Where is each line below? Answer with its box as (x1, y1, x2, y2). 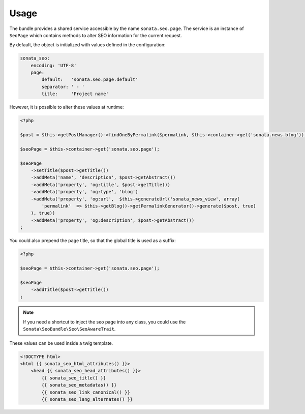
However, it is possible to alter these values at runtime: (9, 104, 124, 110)
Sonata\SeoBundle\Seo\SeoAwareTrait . (23, 326, 116, 332)
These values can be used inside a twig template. (9, 340, 113, 346)
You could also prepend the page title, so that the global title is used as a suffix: (9, 238, 176, 244)
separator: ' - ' (41, 84, 85, 90)
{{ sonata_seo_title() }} (41, 375, 106, 381)
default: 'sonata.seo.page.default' (41, 77, 138, 82)
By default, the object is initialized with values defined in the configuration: (9, 42, 166, 48)
